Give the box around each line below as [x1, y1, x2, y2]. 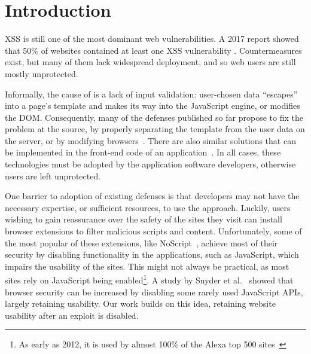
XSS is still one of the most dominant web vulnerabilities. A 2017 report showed [5, 32, 299, 45]
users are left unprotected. [5, 169, 101, 182]
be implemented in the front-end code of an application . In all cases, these [5, 146, 281, 158]
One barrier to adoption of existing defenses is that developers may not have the [5, 190, 300, 202]
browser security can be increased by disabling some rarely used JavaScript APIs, [5, 285, 303, 298]
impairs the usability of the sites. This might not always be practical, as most [5, 260, 289, 272]
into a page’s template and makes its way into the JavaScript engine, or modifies [5, 99, 300, 112]
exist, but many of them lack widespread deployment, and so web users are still [5, 56, 296, 68]
